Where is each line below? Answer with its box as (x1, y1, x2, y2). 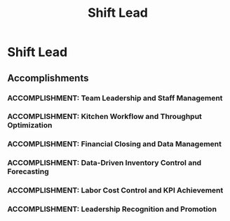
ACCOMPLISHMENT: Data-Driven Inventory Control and (7, 158, 202, 168)
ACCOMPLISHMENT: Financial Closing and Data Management (7, 139, 222, 149)
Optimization (7, 120, 53, 130)
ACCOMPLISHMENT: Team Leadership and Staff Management (7, 93, 223, 103)
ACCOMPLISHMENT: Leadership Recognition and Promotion (7, 204, 217, 214)
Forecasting (7, 166, 49, 176)
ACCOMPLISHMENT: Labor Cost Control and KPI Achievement (7, 185, 224, 195)
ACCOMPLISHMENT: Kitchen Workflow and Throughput (7, 112, 202, 122)
